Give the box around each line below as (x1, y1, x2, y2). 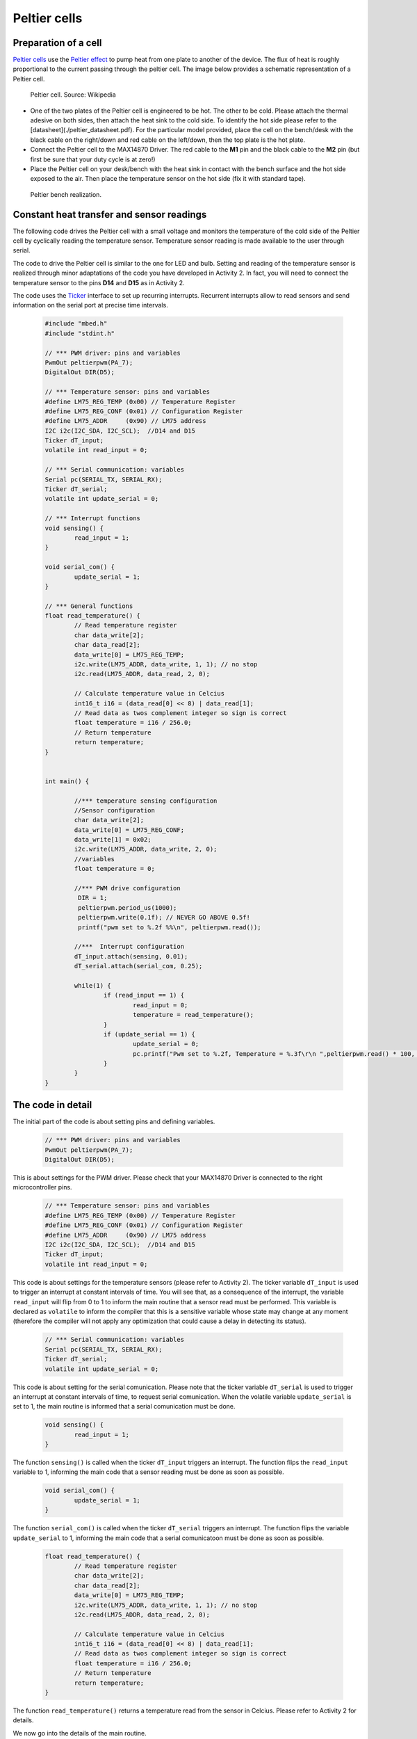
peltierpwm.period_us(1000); (77, 904, 177, 911)
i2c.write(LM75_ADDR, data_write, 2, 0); (74, 845, 218, 854)
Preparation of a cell (13, 37, 102, 49)
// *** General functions (44, 602, 133, 610)
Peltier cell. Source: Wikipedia (30, 90, 116, 99)
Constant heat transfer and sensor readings (13, 209, 207, 221)
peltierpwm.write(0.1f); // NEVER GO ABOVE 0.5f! (77, 913, 250, 922)
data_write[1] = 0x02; (74, 835, 152, 844)
